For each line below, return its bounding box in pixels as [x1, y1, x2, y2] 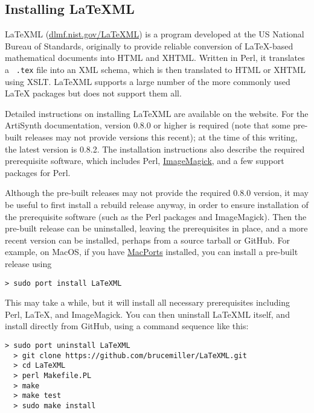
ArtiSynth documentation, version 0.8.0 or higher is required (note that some [5, 119, 290, 131]
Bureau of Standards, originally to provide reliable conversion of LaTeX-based [5, 39, 293, 52]
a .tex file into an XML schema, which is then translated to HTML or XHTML [5, 63, 306, 75]
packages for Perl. [5, 166, 71, 178]
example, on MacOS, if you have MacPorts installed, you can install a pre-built [5, 245, 298, 258]
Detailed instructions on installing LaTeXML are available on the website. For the [5, 107, 309, 119]
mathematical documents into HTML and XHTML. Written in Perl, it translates [5, 51, 305, 64]
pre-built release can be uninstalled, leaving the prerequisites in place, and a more [5, 222, 308, 235]
